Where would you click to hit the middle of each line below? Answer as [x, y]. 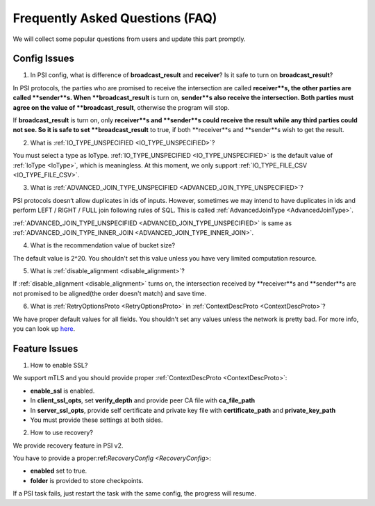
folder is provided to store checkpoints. [87, 480]
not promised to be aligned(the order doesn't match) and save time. [110, 293]
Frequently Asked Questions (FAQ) [115, 18]
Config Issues [43, 59]
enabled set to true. [59, 471]
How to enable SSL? [59, 365]
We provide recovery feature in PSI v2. [68, 446]
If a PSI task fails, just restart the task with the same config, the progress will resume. [135, 493]
